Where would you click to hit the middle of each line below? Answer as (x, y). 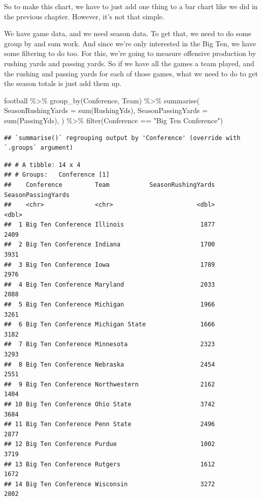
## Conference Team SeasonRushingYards (110, 185)
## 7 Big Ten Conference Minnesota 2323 (110, 344)
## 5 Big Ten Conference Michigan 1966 (110, 305)
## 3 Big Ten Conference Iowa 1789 (110, 265)
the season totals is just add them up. (63, 83)
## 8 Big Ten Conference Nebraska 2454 (110, 364)
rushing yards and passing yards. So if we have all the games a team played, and (129, 63)
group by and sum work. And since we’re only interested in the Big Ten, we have (130, 43)
